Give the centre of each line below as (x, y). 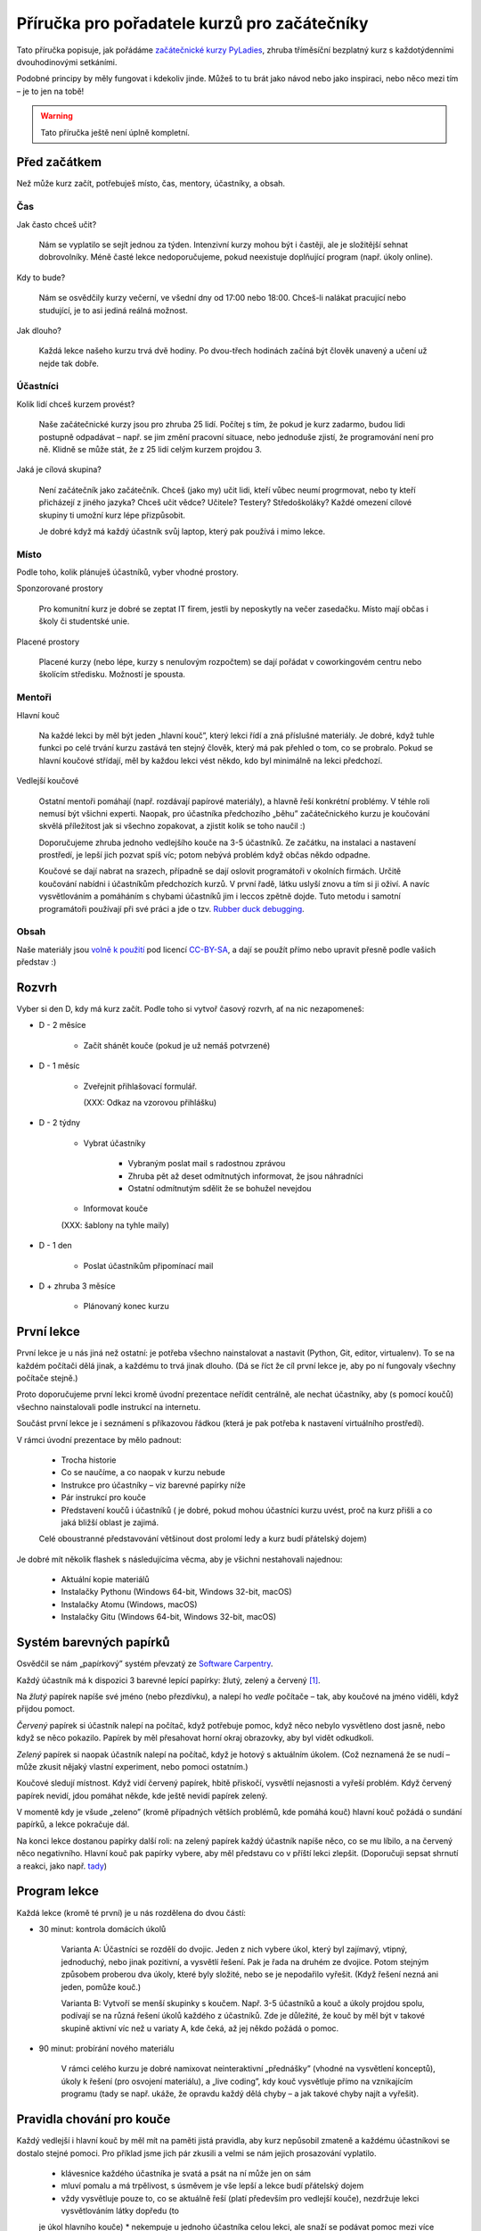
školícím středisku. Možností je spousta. (112, 675)
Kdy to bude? (41, 278)
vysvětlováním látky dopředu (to (120, 2211)
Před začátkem (59, 162)
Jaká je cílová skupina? (59, 469)
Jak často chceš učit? (57, 224)
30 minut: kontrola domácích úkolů (102, 1928)
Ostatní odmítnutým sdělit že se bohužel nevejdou (220, 1188)
